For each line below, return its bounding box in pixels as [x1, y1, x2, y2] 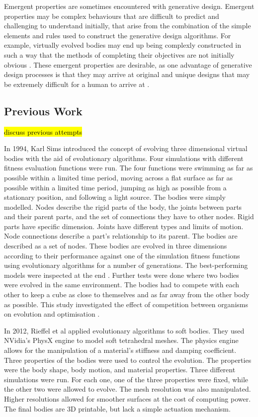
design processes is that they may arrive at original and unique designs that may [4, 69, 250, 80]
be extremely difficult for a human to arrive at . [4, 79, 150, 89]
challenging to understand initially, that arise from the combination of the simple [4, 20, 251, 31]
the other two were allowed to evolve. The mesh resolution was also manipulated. [4, 384, 251, 394]
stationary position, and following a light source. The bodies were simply [4, 192, 226, 202]
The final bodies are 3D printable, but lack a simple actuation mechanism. [4, 403, 231, 414]
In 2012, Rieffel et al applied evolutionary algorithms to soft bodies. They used [4, 325, 245, 335]
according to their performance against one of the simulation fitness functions [4, 250, 240, 260]
